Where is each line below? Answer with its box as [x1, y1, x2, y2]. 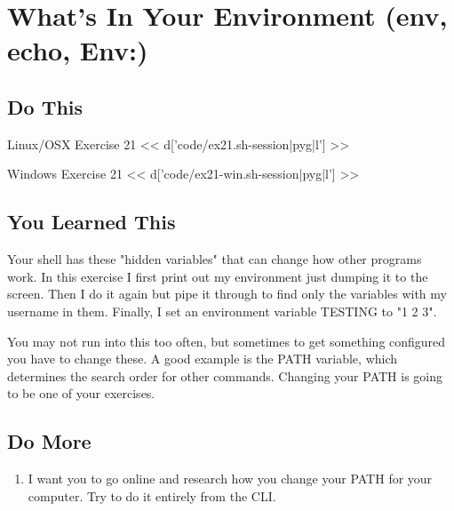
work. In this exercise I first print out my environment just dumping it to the [7, 267, 428, 285]
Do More [7, 427, 92, 455]
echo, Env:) [7, 32, 148, 68]
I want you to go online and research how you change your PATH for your [28, 469, 433, 488]
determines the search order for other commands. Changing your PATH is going [7, 366, 442, 385]
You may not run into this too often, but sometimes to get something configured [7, 331, 446, 350]
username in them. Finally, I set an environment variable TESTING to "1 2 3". [7, 301, 437, 320]
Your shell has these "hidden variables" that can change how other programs [7, 250, 422, 268]
